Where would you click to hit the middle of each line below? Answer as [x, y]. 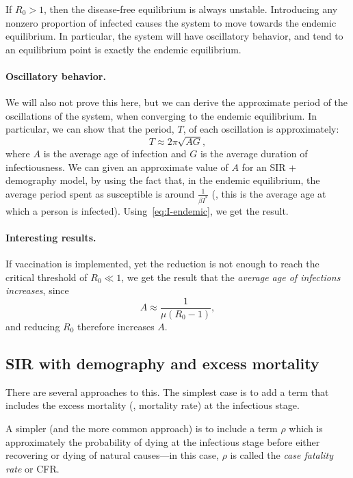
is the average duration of [254, 154]
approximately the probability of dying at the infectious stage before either [163, 441]
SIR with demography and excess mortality [162, 363]
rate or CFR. [32, 468]
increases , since [37, 290]
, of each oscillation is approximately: [261, 129]
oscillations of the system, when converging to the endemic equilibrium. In [161, 115]
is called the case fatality [282, 455]
